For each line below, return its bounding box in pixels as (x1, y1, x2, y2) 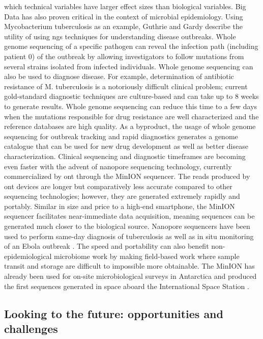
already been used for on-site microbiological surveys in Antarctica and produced (4, 271, 257, 281)
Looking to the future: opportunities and (4, 305, 223, 321)
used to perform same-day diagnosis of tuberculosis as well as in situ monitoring (4, 230, 254, 241)
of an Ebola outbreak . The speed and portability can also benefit (4, 241, 209, 251)
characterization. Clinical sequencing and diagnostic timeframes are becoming (4, 150, 246, 161)
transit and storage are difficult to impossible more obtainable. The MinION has (4, 260, 255, 271)
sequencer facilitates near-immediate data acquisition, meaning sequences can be (4, 211, 255, 221)
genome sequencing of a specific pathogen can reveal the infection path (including (4, 41, 258, 51)
